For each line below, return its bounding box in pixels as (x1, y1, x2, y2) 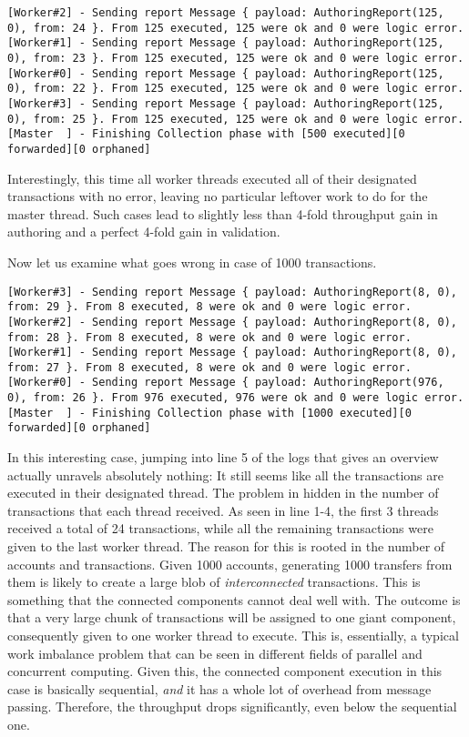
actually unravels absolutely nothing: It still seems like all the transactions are (7, 465, 444, 484)
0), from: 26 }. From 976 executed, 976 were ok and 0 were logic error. (7, 391, 464, 405)
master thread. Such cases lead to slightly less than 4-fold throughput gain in (7, 204, 438, 223)
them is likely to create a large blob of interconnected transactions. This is (7, 572, 421, 591)
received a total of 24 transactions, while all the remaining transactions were (7, 519, 433, 538)
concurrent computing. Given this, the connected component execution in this (7, 661, 443, 681)
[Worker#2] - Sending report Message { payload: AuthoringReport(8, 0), (7, 315, 457, 328)
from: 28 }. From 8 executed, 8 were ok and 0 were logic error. (7, 330, 412, 344)
